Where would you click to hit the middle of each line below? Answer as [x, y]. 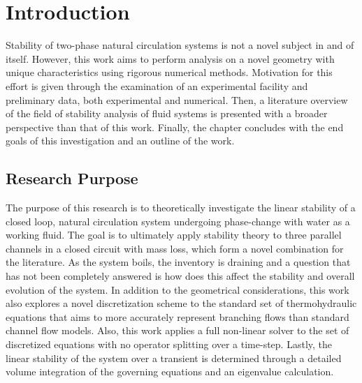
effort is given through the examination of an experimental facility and [157, 85]
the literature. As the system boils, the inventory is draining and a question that [178, 262]
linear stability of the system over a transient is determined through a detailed [174, 358]
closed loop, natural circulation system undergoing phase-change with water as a [178, 221]
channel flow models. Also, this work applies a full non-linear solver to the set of [178, 330]
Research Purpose [72, 178]
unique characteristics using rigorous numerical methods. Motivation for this [169, 72]
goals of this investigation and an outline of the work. [120, 141]
